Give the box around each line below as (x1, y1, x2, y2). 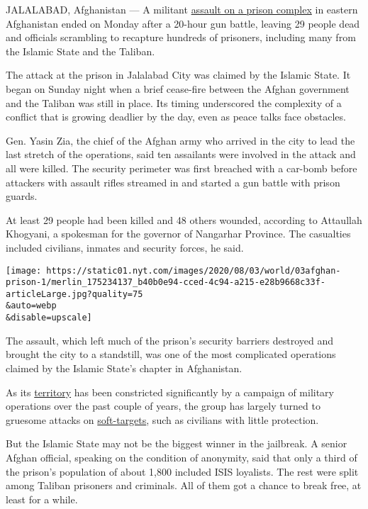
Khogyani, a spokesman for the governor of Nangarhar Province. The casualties (6, 226, 351, 241)
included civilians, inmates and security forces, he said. (6, 240, 244, 254)
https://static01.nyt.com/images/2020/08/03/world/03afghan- (46, 265, 341, 276)
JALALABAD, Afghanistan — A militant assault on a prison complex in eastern (6, 2, 358, 16)
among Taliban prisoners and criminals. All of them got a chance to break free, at (6, 478, 362, 493)
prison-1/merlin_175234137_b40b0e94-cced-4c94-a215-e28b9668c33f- (6, 277, 326, 288)
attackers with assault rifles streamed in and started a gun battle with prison (6, 174, 340, 189)
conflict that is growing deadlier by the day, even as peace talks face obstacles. (6, 109, 346, 124)
